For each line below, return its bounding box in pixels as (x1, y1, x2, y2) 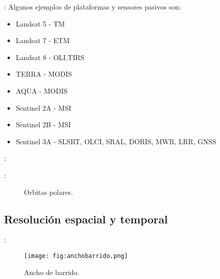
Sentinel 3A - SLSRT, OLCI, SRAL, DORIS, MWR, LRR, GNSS (15, 136, 216, 146)
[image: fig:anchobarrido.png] (24, 252, 128, 259)
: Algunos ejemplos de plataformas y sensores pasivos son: (4, 2, 181, 12)
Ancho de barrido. (24, 266, 79, 277)
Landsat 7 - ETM (15, 35, 70, 46)
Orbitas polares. (24, 186, 73, 197)
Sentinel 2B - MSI (15, 119, 71, 130)
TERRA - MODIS (15, 69, 72, 79)
